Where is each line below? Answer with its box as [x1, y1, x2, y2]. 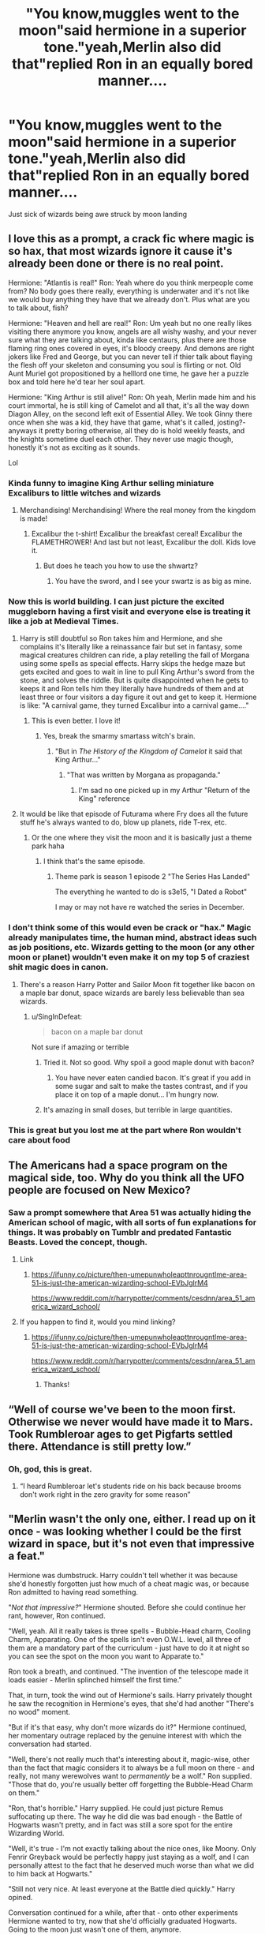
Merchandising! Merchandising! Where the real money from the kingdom [19, 506, 256, 515]
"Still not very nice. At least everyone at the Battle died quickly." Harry [8, 1883, 235, 1894]
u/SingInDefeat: [31, 1012, 83, 1021]
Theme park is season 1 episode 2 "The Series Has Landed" [54, 872, 251, 881]
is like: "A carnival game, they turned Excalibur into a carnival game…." [19, 701, 249, 710]
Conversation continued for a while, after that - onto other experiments [8, 1907, 238, 1917]
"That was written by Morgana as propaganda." [66, 770, 221, 780]
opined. [8, 1892, 33, 1902]
